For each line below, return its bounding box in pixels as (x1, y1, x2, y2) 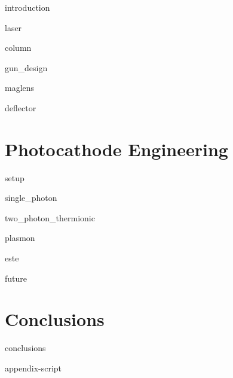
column (5, 41, 32, 54)
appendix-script (5, 361, 62, 374)
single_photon (5, 191, 57, 204)
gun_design (5, 61, 48, 74)
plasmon (5, 231, 35, 244)
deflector (5, 101, 36, 114)
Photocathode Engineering (5, 136, 228, 161)
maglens (5, 81, 35, 94)
